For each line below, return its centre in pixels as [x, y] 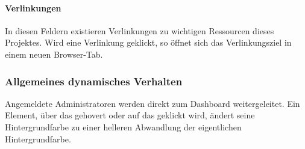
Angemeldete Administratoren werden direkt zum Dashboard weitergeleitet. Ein [152, 103]
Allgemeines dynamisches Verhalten [94, 81]
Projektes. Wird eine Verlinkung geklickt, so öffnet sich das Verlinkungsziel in [148, 42]
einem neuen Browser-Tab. [54, 54]
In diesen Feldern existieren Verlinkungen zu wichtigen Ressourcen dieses [140, 30]
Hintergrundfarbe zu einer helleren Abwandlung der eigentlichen [123, 126]
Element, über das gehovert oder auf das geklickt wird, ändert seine [130, 115]
